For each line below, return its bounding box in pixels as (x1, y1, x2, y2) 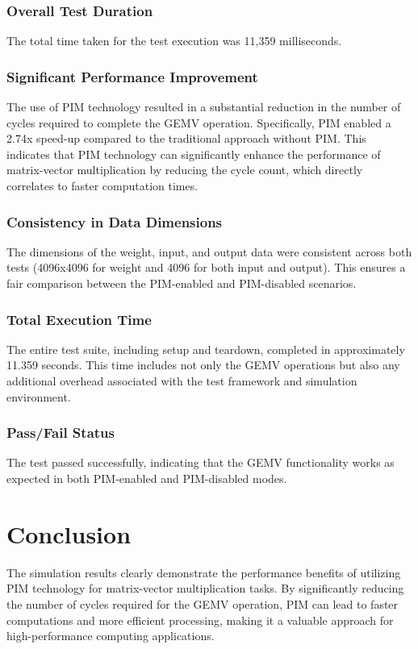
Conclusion (6, 517, 132, 550)
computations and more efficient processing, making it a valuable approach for (6, 611, 394, 628)
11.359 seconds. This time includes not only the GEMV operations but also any (6, 356, 400, 373)
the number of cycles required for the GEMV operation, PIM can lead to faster (6, 595, 399, 612)
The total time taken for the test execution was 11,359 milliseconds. (6, 32, 342, 49)
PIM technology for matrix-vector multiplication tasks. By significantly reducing (6, 580, 404, 597)
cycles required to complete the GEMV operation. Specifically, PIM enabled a (6, 114, 391, 131)
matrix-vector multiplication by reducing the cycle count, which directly (6, 161, 363, 178)
